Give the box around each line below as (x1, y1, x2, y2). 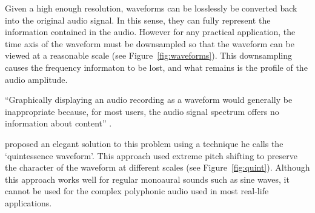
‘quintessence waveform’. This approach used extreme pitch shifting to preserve (5, 149, 297, 162)
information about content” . (5, 117, 112, 129)
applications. (5, 196, 52, 209)
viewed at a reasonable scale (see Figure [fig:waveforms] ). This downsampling (5, 49, 293, 62)
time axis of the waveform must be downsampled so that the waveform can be (5, 37, 294, 50)
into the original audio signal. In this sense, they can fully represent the (5, 13, 271, 26)
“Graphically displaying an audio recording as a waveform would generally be (5, 93, 293, 106)
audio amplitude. (5, 73, 68, 85)
